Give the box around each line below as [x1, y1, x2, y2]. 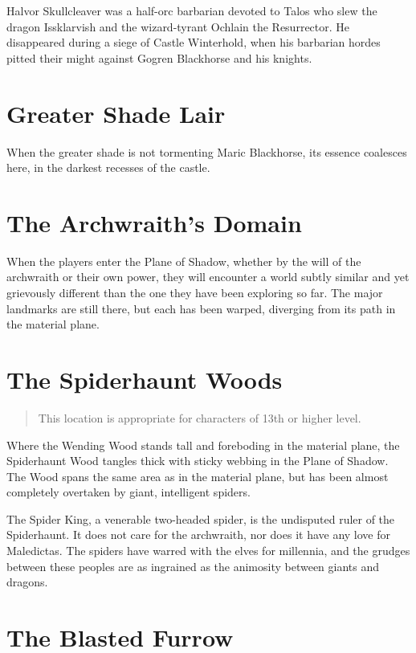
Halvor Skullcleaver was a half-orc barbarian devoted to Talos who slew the [6, 2, 377, 18]
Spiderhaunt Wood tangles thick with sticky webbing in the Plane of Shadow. [6, 452, 389, 469]
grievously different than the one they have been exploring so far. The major [6, 284, 383, 300]
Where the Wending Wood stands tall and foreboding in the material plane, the [6, 436, 400, 453]
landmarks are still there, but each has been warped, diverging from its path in [6, 300, 396, 316]
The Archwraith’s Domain [6, 206, 302, 239]
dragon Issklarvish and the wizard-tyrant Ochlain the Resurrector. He [6, 18, 350, 35]
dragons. [6, 573, 48, 590]
